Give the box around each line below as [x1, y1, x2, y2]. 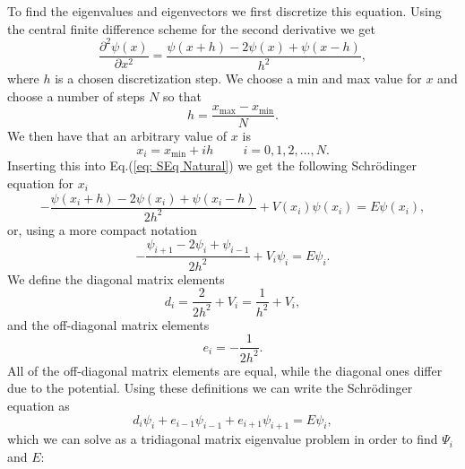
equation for [7, 173, 73, 192]
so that [163, 86, 202, 105]
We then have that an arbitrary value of [7, 126, 228, 145]
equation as [7, 395, 70, 414]
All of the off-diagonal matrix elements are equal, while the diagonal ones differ [7, 360, 443, 379]
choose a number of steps [7, 86, 145, 105]
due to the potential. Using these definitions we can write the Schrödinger [7, 378, 413, 397]
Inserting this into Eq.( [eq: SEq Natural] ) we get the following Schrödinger [7, 156, 417, 175]
